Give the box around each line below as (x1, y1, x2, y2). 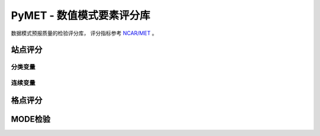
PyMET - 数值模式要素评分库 (11, 9, 151, 22)
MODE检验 (11, 114, 50, 124)
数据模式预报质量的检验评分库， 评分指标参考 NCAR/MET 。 (11, 30, 158, 37)
